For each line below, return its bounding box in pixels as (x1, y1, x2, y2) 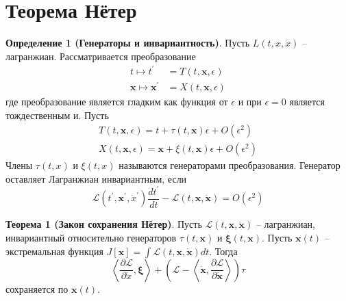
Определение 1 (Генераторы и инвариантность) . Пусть (5, 36, 250, 50)
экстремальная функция (5, 244, 103, 258)
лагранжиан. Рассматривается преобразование (5, 49, 196, 63)
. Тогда (209, 244, 238, 258)
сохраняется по (5, 281, 69, 296)
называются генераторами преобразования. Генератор (119, 158, 341, 172)
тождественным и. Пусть (5, 107, 109, 122)
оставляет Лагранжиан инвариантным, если (5, 171, 187, 185)
